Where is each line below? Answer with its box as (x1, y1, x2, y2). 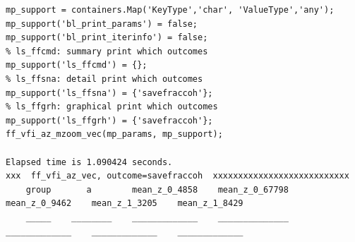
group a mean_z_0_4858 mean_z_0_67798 (25, 184, 289, 195)
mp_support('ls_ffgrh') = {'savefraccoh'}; (6, 115, 213, 126)
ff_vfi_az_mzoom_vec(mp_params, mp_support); (6, 129, 223, 140)
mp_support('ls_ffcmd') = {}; (6, 60, 148, 71)
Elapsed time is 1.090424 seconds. (6, 157, 173, 167)
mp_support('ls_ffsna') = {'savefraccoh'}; (6, 87, 213, 98)
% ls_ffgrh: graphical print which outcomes (6, 102, 218, 112)
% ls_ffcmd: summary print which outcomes (6, 46, 208, 56)
